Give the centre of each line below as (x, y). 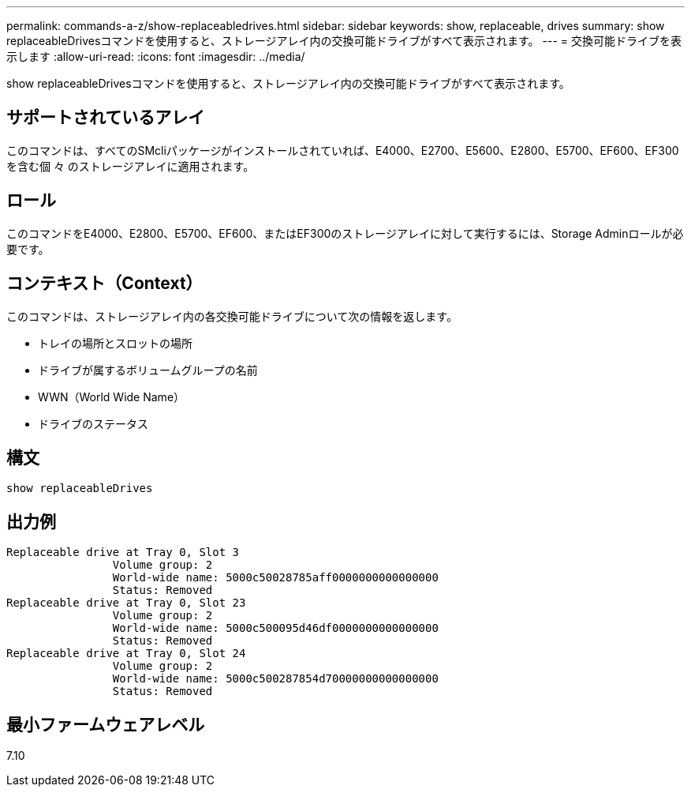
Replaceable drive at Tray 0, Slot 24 (126, 654)
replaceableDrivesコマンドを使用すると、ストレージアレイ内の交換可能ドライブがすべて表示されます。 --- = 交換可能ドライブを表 (344, 41)
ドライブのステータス (93, 423)
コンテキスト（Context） (105, 284)
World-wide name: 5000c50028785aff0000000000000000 (275, 578)
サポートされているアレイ (106, 118)
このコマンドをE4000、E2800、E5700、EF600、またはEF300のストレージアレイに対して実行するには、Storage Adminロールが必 (345, 233)
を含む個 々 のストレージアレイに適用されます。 (131, 166)
